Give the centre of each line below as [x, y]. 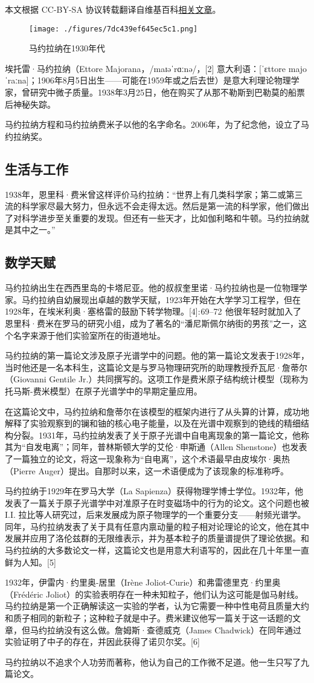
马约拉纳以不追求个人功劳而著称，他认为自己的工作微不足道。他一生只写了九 [157, 662]
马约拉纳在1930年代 [67, 48]
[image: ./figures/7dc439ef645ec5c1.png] [114, 29]
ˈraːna [16, 80]
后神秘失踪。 [30, 104]
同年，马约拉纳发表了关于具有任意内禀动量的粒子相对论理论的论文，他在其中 [157, 526]
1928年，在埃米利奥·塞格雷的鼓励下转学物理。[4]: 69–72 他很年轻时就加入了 [153, 311]
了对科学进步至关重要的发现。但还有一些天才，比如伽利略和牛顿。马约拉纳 [153, 217]
